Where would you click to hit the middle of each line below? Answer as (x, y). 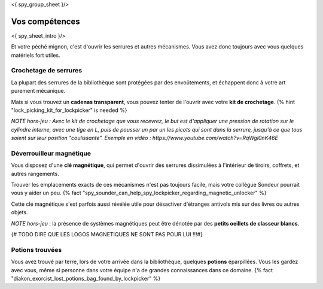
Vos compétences (45, 21)
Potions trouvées (36, 250)
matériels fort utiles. (36, 55)
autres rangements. (35, 174)
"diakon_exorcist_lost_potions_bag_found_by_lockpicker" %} (86, 278)
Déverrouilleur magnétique (51, 153)
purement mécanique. (38, 91)
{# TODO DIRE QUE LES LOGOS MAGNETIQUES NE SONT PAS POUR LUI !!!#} (107, 235)
